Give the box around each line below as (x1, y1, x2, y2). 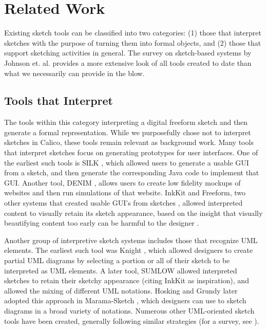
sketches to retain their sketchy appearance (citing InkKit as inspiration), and (4, 275, 249, 286)
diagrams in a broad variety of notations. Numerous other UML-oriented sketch (4, 305, 255, 316)
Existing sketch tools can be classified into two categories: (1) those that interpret (4, 27, 261, 38)
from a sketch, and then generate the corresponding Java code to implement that (4, 167, 259, 178)
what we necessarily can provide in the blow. (4, 67, 145, 78)
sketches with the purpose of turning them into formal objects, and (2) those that (4, 37, 261, 48)
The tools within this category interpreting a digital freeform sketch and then (4, 117, 248, 127)
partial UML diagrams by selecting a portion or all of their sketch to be (4, 255, 230, 266)
